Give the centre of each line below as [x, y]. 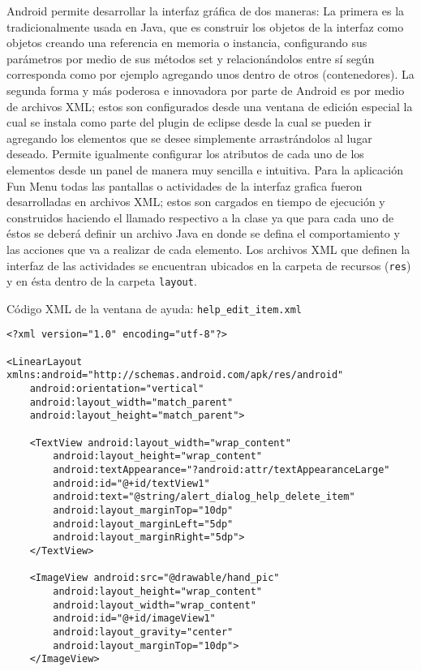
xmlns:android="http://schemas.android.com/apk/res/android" [175, 375]
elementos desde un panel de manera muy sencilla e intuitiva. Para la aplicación [205, 169]
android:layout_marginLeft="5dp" [143, 524]
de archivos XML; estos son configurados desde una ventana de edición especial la [210, 106]
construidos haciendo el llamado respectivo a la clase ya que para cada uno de [200, 217]
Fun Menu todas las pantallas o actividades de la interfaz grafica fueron [185, 185]
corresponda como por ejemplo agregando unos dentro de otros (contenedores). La [210, 74]
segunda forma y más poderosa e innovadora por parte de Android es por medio [206, 90]
